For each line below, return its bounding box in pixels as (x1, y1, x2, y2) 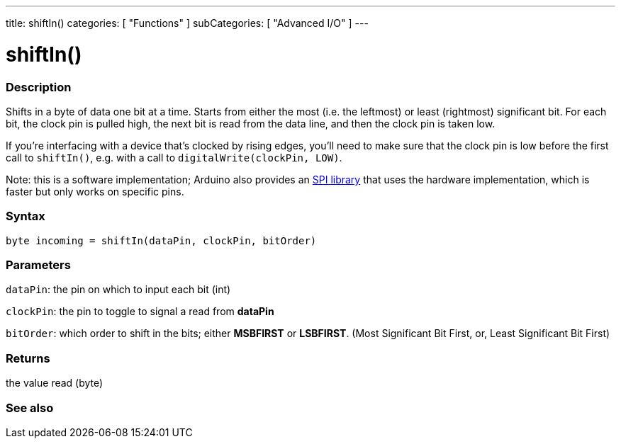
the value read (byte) (6, 377, 103, 389)
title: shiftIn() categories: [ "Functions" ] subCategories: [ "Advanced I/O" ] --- (6, 17, 369, 29)
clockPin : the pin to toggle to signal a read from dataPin (6, 305, 274, 318)
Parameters (6, 258, 71, 272)
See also (6, 400, 54, 415)
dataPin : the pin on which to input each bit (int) (6, 283, 231, 296)
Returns (6, 351, 50, 365)
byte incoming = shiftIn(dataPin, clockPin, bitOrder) (6, 234, 317, 246)
